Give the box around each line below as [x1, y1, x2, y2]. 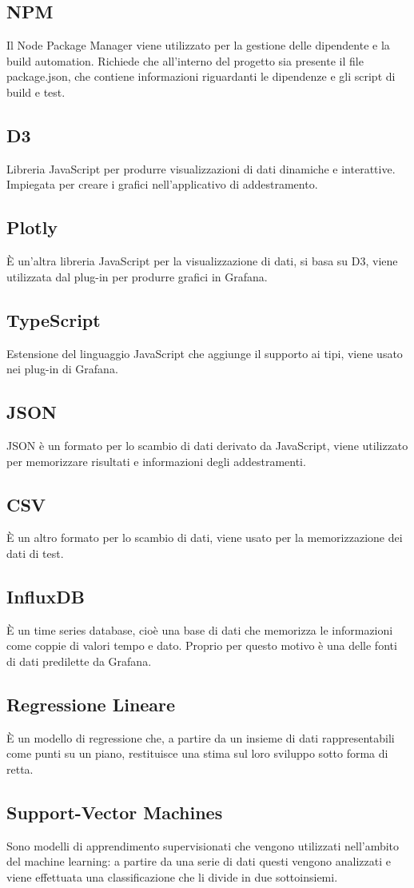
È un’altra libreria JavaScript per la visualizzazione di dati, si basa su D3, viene [6, 253, 398, 269]
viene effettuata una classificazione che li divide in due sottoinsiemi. [6, 868, 338, 885]
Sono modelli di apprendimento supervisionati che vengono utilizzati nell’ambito [6, 837, 400, 854]
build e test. [6, 83, 66, 100]
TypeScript [6, 307, 101, 332]
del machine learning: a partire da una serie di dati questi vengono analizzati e [6, 853, 391, 870]
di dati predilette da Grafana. [6, 652, 152, 669]
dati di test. [6, 544, 64, 561]
